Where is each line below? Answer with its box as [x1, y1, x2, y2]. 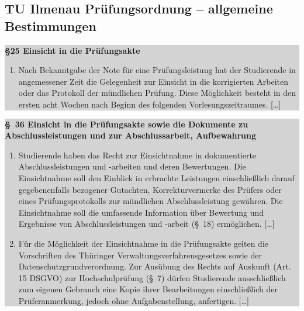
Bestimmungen [5, 16, 96, 34]
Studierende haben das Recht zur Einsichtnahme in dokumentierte [18, 148, 257, 161]
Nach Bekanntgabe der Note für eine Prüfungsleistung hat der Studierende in [18, 64, 296, 76]
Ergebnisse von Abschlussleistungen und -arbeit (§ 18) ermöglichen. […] [18, 217, 275, 230]
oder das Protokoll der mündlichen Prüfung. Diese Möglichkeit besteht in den [18, 87, 296, 99]
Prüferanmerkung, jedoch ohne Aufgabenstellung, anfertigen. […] [18, 294, 249, 306]
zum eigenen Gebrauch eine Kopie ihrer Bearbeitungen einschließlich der [18, 283, 278, 295]
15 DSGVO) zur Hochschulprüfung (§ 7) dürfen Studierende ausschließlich [18, 271, 286, 284]
